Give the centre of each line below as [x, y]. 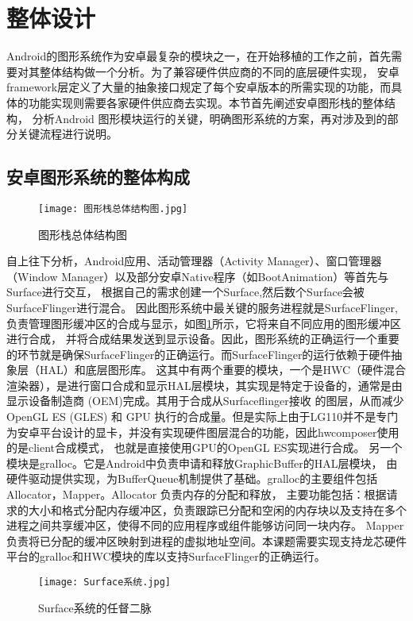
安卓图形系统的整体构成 [98, 177]
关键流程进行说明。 [67, 134]
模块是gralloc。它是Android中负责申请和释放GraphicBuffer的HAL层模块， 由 [202, 463]
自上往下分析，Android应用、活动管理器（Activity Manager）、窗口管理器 [194, 261]
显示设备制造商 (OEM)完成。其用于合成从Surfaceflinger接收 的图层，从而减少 [205, 401]
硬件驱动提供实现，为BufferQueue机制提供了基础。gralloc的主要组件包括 [192, 478]
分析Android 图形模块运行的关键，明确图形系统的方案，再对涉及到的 [210, 118]
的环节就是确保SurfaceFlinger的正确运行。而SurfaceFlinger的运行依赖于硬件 [199, 354]
